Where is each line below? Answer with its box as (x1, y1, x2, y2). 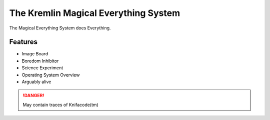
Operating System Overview (21, 72, 80, 78)
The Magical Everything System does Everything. (9, 25, 111, 31)
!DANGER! (22, 93, 44, 99)
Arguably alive (21, 79, 51, 85)
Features (9, 38, 37, 46)
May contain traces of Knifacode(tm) (22, 102, 98, 108)
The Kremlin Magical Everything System (9, 7, 180, 18)
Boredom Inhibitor (21, 58, 59, 64)
